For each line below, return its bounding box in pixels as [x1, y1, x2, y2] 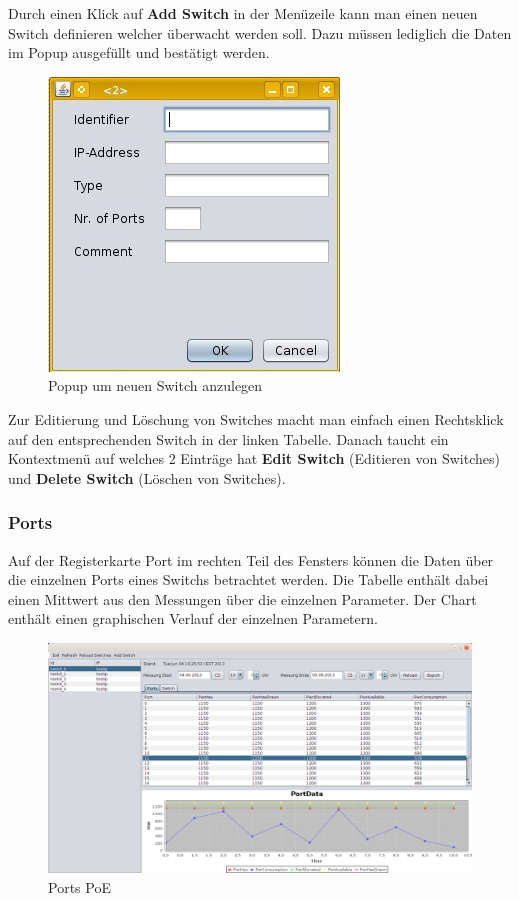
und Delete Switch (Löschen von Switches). [8, 467, 286, 488]
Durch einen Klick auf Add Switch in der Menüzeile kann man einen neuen [8, 3, 478, 23]
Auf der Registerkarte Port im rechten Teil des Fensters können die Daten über [8, 549, 494, 570]
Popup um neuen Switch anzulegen [48, 375, 263, 396]
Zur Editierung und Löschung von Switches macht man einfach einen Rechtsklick [8, 408, 504, 429]
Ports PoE [48, 876, 111, 897]
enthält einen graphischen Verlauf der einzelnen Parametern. [8, 608, 378, 629]
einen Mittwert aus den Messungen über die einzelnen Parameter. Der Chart [8, 588, 477, 609]
